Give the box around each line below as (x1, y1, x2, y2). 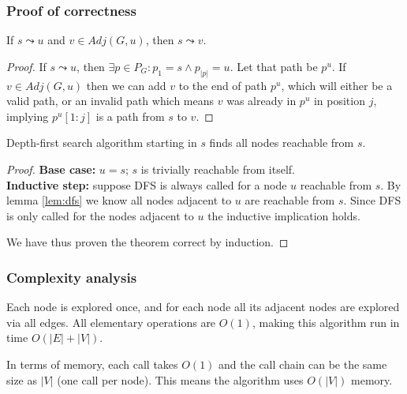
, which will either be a (281, 77, 393, 93)
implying (6, 107, 49, 124)
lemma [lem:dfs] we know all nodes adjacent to (6, 192, 232, 208)
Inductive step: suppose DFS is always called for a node (6, 176, 287, 193)
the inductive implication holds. (207, 207, 360, 223)
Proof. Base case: (6, 161, 96, 178)
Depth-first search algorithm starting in (6, 134, 197, 151)
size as (6, 371, 38, 388)
